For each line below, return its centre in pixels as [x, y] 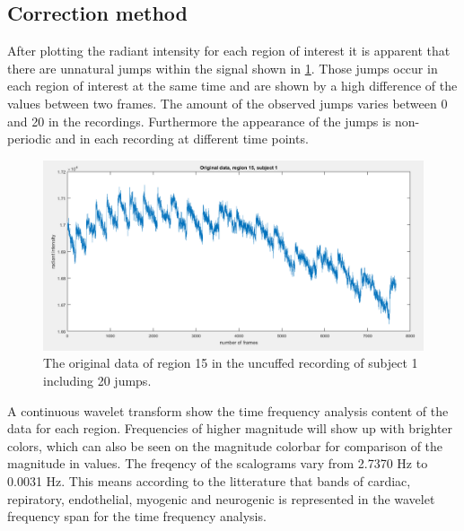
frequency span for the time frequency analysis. [137, 516]
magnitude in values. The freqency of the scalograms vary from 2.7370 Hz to [218, 463]
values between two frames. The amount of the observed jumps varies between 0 [228, 103]
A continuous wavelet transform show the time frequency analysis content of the [228, 410]
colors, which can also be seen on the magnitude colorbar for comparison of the [225, 445]
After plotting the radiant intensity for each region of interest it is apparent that [229, 51]
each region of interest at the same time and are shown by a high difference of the [232, 86]
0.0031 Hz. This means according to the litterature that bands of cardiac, [209, 480]
